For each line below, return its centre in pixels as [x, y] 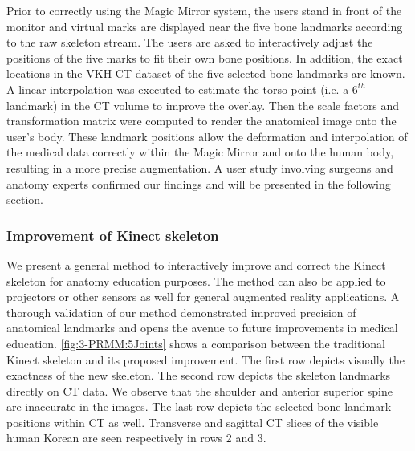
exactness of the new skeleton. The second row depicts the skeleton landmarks [199, 375]
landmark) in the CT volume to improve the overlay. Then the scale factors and [203, 105]
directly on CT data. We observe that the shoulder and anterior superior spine [199, 390]
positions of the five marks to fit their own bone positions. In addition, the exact [205, 57]
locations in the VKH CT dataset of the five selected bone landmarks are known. [206, 73]
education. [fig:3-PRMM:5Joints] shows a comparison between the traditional [196, 343]
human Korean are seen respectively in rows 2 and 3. [136, 438]
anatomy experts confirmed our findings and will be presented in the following [199, 183]
